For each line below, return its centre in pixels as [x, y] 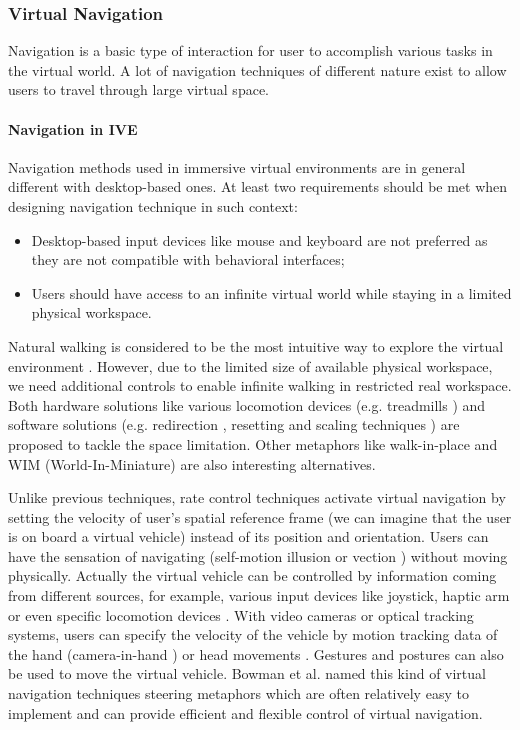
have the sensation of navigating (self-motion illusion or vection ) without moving [258, 555]
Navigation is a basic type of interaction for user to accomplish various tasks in [250, 50]
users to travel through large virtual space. [138, 89]
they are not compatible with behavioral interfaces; [188, 259]
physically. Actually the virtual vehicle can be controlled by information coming [252, 575]
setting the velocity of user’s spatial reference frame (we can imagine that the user [260, 516]
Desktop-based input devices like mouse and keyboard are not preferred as [259, 239]
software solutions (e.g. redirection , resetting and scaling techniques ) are [234, 424]
